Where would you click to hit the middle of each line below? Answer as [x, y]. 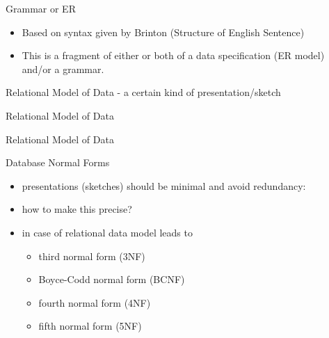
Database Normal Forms [58, 162]
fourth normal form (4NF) [95, 302]
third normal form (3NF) [92, 256]
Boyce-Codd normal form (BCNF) [112, 279]
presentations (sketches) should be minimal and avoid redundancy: [164, 185]
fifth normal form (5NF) [90, 326]
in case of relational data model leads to [107, 232]
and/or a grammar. [63, 69]
